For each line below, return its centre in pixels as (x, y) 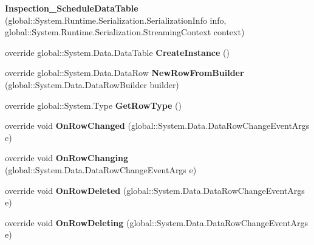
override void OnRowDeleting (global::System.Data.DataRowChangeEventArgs (156, 222)
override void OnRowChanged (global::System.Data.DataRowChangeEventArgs (157, 126)
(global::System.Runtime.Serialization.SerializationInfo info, (116, 20)
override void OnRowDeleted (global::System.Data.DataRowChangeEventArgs (155, 190)
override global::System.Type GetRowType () (93, 105)
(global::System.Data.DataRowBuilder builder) (92, 84)
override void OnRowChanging (67, 158)
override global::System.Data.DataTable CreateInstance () (117, 52)
